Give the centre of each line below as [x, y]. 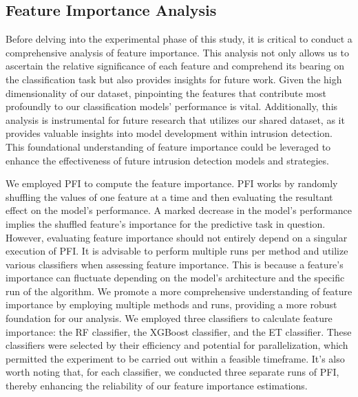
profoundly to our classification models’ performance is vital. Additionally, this [172, 106]
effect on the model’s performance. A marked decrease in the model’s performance [179, 210]
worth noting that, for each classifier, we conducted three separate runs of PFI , [172, 372]
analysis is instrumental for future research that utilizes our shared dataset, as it [175, 119]
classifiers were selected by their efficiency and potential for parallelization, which [177, 345]
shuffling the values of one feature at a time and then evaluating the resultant [169, 196]
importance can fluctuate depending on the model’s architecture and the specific [175, 278]
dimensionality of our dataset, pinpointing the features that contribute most [166, 93]
